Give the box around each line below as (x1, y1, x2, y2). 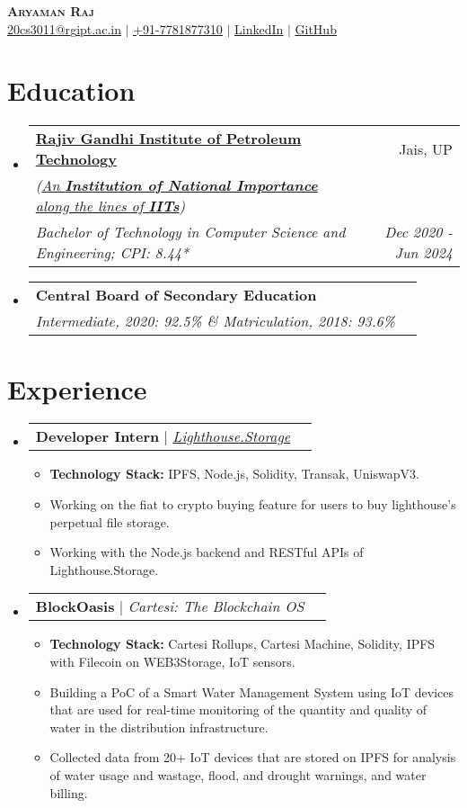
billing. (49, 783, 88, 802)
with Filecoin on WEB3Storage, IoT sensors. (49, 652, 295, 670)
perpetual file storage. (49, 512, 170, 531)
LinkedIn (234, 19, 284, 38)
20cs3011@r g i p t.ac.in (7, 19, 121, 38)
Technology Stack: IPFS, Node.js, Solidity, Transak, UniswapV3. (49, 464, 419, 483)
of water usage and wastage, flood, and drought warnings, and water (49, 765, 427, 784)
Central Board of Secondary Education (35, 284, 317, 306)
